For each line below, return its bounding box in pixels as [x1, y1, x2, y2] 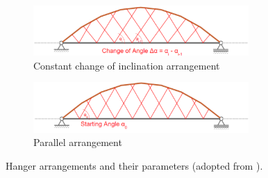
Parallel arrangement [33, 135, 122, 149]
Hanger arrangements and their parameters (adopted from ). [6, 158, 263, 172]
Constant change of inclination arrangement [33, 58, 220, 72]
